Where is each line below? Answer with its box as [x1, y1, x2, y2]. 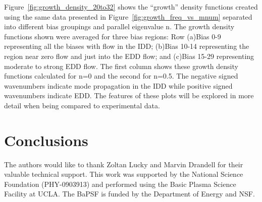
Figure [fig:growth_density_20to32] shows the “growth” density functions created [4, 2, 258, 12]
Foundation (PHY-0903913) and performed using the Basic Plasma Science [4, 178, 236, 189]
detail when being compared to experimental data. [4, 100, 160, 110]
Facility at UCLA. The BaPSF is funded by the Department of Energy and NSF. [4, 188, 255, 199]
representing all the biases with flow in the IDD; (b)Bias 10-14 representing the [4, 41, 249, 51]
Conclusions [4, 129, 88, 150]
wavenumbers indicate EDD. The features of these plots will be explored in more [4, 90, 254, 101]
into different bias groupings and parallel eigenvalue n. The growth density [4, 21, 235, 32]
